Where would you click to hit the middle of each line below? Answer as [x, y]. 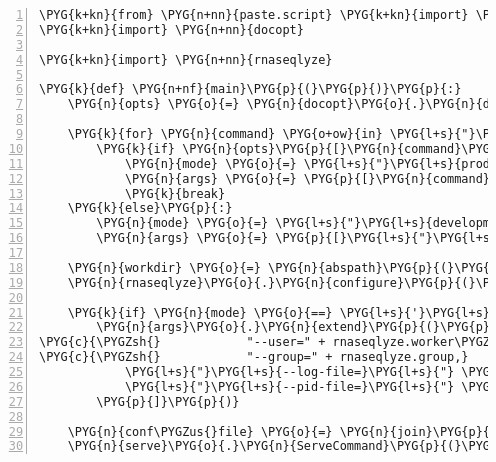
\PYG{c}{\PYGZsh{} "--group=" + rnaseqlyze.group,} [254, 357]
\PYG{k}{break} [175, 193]
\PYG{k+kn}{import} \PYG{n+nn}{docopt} [171, 29]
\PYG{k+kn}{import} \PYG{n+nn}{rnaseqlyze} [186, 59]
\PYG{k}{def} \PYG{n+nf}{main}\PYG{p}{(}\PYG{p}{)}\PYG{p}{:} [250, 89]
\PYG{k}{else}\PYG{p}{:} [150, 208]
